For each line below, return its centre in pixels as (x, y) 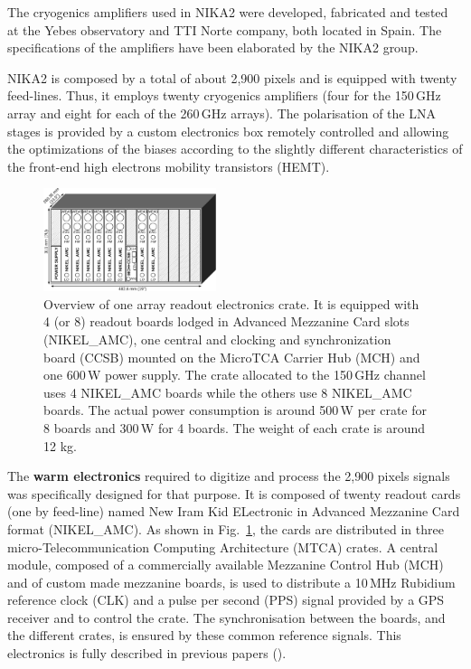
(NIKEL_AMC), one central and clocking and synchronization (217, 339)
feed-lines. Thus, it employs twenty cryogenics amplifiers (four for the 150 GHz (224, 95)
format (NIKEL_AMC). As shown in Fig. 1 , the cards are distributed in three (226, 528)
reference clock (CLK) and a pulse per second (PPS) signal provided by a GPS (226, 600)
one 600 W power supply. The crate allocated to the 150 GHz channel (235, 375)
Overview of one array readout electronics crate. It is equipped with (231, 303)
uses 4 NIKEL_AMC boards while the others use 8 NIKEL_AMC (228, 392)
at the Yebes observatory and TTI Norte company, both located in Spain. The (225, 29)
